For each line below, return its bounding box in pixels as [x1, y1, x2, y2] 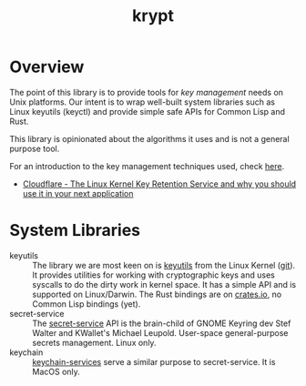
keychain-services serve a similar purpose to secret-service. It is [32, 356, 276, 367]
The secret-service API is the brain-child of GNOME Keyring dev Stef [32, 318, 291, 329]
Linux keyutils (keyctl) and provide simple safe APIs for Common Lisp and [9, 106, 285, 117]
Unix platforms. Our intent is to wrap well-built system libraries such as [9, 96, 276, 107]
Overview [9, 56, 85, 77]
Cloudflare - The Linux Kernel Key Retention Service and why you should [22, 178, 297, 189]
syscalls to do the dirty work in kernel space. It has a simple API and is [32, 279, 297, 289]
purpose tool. [9, 143, 60, 154]
